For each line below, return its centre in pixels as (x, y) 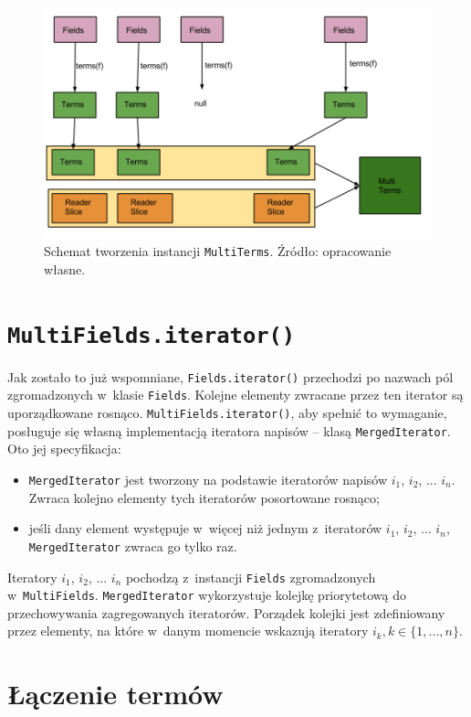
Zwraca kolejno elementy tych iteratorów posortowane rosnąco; (204, 497)
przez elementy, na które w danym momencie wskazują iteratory (188, 631)
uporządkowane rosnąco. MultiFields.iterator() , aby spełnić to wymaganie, (227, 413)
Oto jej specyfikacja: (64, 449)
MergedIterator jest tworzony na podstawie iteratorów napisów (208, 480)
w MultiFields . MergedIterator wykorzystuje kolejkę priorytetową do (207, 595)
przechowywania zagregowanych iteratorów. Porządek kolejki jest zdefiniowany (226, 612)
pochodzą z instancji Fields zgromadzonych (251, 577)
